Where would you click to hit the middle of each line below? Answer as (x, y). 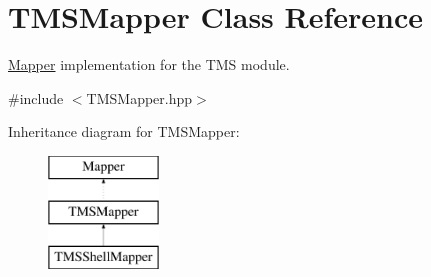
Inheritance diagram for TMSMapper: (124, 131)
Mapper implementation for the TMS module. (149, 64)
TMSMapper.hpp (139, 97)
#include (36, 97)
